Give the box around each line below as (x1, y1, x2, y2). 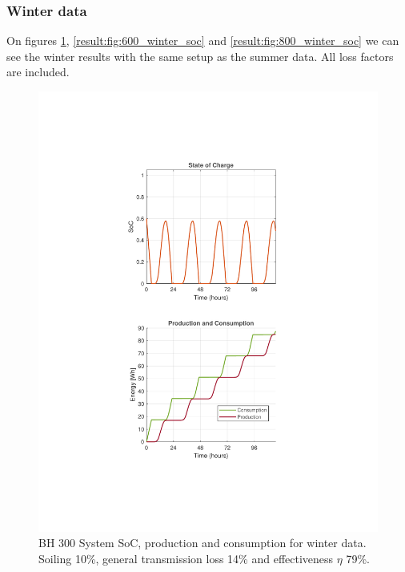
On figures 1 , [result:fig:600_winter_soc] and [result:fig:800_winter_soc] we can (6, 32, 399, 49)
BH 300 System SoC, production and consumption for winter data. (38, 534, 367, 551)
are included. (6, 63, 70, 80)
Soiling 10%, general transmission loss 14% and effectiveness (38, 550, 334, 567)
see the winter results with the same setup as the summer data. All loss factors (6, 47, 394, 64)
